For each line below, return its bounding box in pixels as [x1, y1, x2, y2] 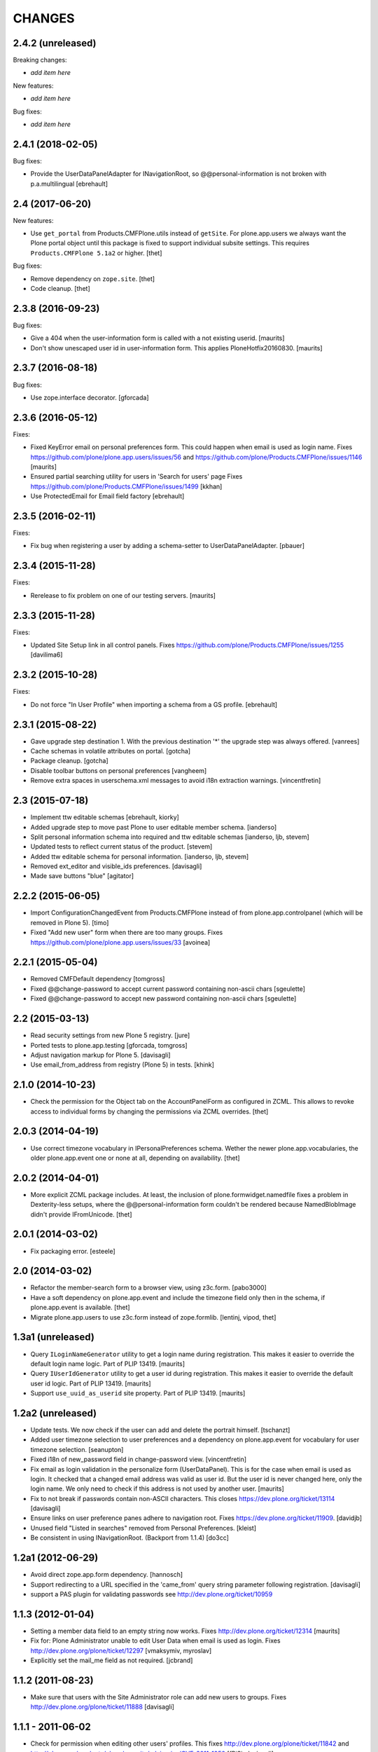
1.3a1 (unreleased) [13, 1332, 94, 1343]
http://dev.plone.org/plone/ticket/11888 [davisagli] [30, 1703, 175, 1711]
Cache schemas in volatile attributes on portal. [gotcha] [30, 747, 191, 755]
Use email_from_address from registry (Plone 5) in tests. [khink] [30, 1060, 215, 1069]
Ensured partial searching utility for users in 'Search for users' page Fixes [30, 472, 243, 481]
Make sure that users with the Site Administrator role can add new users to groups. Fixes [30, 1692, 287, 1701]
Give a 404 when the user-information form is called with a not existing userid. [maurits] [30, 334, 285, 343]
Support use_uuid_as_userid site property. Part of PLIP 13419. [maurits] [30, 1389, 246, 1397]
